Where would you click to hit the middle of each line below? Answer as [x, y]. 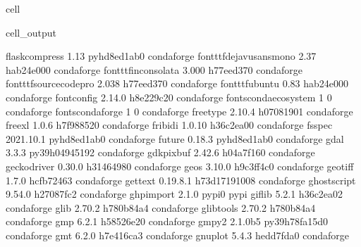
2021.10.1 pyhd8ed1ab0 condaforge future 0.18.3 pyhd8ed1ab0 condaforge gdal [175, 138]
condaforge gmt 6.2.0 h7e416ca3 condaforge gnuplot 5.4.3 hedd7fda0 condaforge [178, 235]
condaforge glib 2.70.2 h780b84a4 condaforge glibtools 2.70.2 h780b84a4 [161, 207]
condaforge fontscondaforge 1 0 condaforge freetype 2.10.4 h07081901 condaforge [179, 111]
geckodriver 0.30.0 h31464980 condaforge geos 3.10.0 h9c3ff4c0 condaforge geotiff [180, 166]
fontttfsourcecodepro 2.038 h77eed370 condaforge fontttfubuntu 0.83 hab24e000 [177, 83]
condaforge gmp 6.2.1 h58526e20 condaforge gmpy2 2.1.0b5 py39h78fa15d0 [167, 221]
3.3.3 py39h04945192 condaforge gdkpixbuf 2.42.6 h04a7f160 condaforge [160, 152]
